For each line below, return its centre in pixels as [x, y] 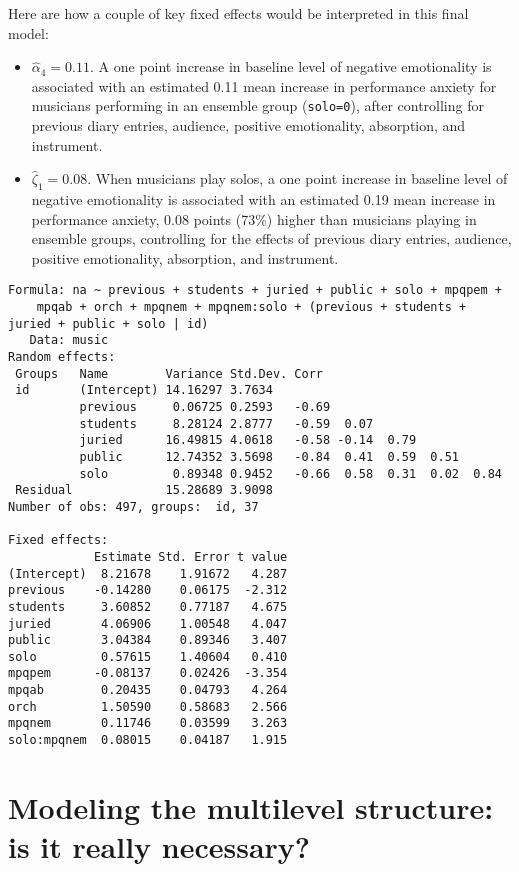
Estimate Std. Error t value [190, 556]
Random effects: [62, 357]
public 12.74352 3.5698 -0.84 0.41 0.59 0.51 [269, 456]
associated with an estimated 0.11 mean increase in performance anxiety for [264, 85]
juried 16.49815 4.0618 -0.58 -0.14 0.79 [248, 440]
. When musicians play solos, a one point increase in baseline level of [297, 178]
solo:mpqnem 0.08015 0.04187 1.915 [148, 740]
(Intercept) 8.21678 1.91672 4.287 [148, 573]
